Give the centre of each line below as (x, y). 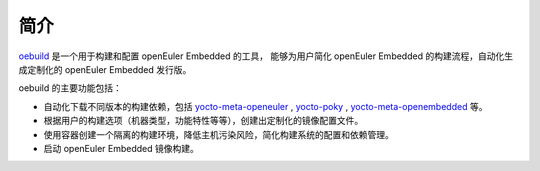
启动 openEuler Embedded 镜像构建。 (121, 148)
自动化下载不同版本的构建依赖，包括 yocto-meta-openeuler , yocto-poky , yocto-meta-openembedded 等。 (265, 106)
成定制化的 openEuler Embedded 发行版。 (105, 69)
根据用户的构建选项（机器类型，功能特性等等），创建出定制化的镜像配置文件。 (203, 121)
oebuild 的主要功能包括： (70, 88)
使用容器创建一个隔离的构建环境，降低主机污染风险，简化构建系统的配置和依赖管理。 (218, 134)
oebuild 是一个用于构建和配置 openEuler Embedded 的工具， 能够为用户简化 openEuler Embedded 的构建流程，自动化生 (266, 56)
